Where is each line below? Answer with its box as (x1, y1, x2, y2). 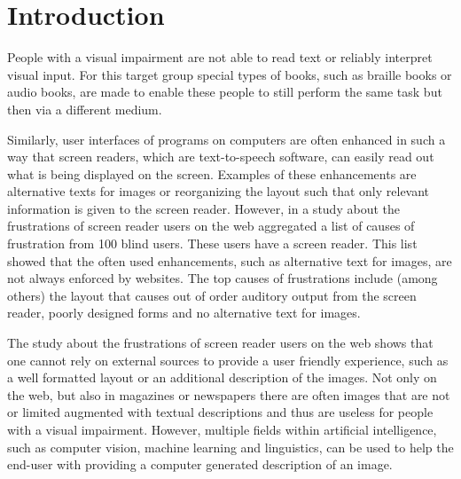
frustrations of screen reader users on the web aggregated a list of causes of (7, 216, 415, 235)
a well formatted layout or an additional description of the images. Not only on (7, 368, 437, 387)
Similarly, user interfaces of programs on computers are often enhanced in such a (7, 130, 446, 148)
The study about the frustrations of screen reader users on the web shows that (7, 334, 434, 352)
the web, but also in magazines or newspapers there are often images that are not (7, 385, 450, 404)
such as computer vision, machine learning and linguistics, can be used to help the (7, 437, 454, 456)
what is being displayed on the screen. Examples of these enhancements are (7, 164, 417, 183)
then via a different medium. (7, 99, 162, 118)
